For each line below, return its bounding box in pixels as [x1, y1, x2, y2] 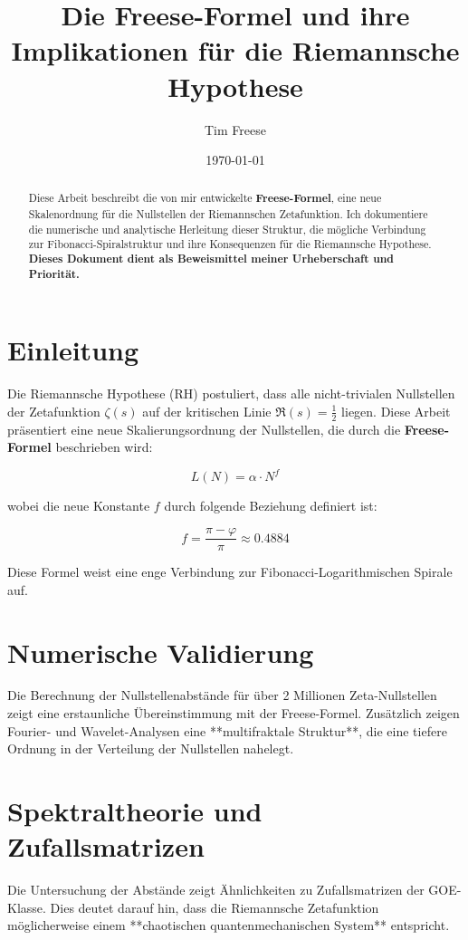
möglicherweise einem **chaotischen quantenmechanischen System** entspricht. [7, 916, 450, 935]
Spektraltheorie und [7, 792, 263, 829]
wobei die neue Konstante [7, 496, 150, 515]
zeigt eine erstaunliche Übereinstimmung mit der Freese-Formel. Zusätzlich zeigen [7, 704, 460, 723]
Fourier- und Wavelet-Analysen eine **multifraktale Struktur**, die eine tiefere [7, 721, 447, 740]
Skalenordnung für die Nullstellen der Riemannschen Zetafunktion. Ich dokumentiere [28, 206, 428, 222]
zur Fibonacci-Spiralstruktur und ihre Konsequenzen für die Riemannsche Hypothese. [28, 236, 432, 252]
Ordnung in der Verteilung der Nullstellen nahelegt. [7, 739, 294, 758]
